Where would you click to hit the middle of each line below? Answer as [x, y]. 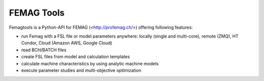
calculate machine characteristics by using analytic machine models [90, 63]
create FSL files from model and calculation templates [76, 57]
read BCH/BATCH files [44, 50]
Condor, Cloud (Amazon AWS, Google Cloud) [67, 43]
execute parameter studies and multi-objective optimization [81, 70]
